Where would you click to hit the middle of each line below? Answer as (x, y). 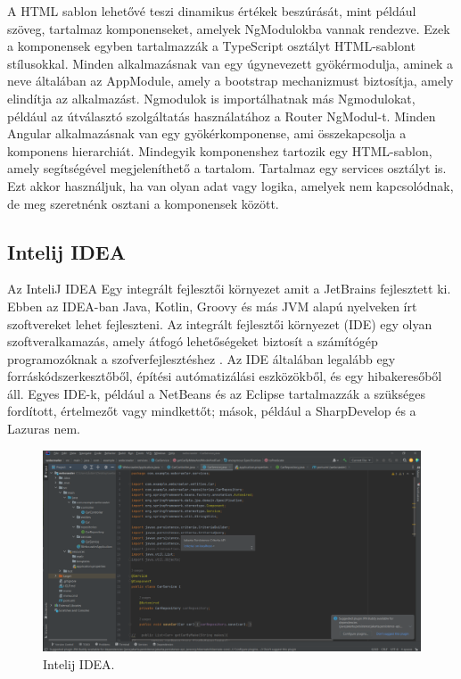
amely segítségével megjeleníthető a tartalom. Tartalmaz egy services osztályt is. (227, 168)
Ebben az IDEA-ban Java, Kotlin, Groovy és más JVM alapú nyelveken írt (212, 306)
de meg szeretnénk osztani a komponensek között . (143, 203)
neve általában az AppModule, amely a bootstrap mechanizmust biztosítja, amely (230, 81)
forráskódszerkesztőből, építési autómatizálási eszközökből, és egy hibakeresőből (225, 376)
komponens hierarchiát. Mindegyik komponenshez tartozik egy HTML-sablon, (220, 150)
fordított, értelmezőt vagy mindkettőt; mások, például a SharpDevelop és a (212, 411)
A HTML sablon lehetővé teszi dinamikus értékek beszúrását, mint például (212, 11)
